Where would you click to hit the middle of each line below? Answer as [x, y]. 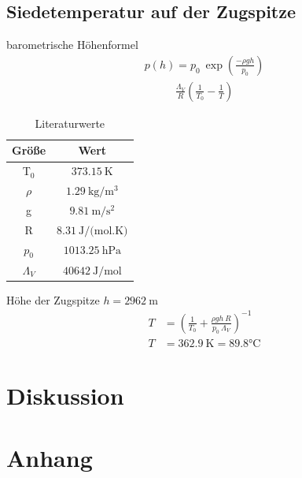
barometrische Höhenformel [72, 45]
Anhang [50, 457]
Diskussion [65, 396]
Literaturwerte [70, 123]
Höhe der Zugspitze [53, 299]
